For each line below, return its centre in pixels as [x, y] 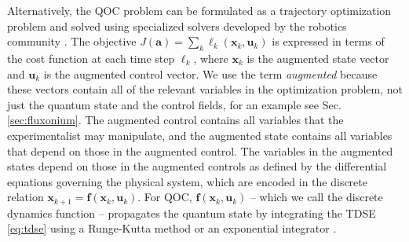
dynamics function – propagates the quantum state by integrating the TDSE [192, 213]
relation [26, 197]
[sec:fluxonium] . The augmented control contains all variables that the [175, 120]
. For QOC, [165, 197]
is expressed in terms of [328, 41]
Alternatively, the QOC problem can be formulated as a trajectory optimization [199, 10]
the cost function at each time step [91, 58]
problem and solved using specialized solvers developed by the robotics [177, 26]
